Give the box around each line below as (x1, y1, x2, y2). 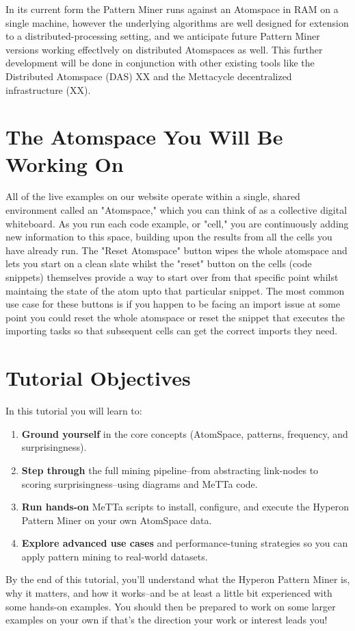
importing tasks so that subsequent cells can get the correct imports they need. (5, 323, 338, 338)
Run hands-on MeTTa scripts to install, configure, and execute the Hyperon (21, 499, 349, 514)
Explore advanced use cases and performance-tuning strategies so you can (21, 536, 348, 550)
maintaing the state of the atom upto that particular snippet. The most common (5, 283, 345, 297)
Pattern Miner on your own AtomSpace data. (21, 512, 212, 527)
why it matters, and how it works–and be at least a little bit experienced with (5, 586, 332, 600)
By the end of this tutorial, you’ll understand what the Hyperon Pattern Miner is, (5, 572, 350, 586)
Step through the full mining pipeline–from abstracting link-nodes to (21, 462, 319, 477)
